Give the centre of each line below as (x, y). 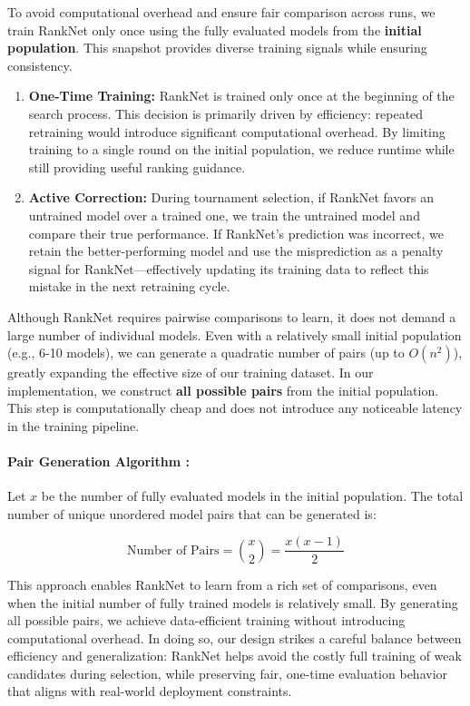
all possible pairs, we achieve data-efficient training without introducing (206, 620)
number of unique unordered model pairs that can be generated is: (192, 513)
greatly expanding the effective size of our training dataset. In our (191, 373)
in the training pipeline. (73, 425)
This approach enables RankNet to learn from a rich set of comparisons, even (222, 584)
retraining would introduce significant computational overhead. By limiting (237, 131)
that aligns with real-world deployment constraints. (150, 691)
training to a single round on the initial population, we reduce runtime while (241, 149)
